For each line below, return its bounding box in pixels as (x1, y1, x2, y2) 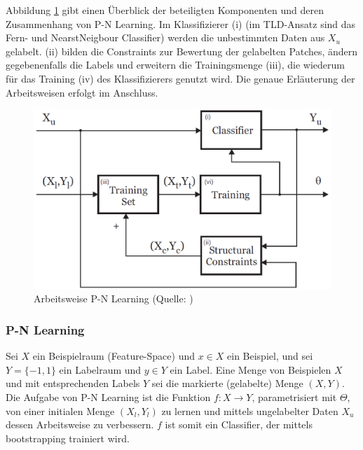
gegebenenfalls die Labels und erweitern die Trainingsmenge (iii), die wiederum (6, 57, 345, 72)
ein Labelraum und (59, 362, 142, 377)
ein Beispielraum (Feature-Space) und (32, 349, 195, 363)
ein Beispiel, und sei (227, 349, 313, 363)
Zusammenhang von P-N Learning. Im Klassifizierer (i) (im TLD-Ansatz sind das (6, 16, 356, 31)
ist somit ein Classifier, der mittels (165, 417, 313, 432)
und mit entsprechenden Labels (6, 376, 140, 391)
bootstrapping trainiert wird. (6, 430, 130, 445)
